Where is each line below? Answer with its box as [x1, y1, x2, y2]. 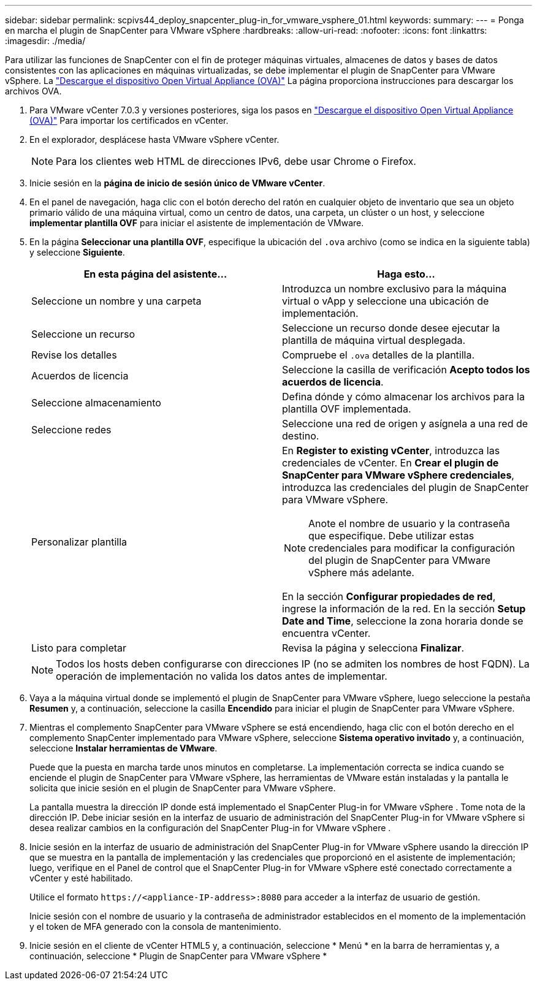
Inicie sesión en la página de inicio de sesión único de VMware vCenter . [29, 178, 326, 188]
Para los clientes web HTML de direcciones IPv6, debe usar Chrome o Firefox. [56, 155, 416, 167]
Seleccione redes [31, 424, 112, 436]
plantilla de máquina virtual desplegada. [282, 334, 466, 346]
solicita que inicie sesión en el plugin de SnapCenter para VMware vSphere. [29, 783, 336, 793]
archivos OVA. [5, 86, 62, 96]
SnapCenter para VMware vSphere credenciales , [282, 469, 514, 481]
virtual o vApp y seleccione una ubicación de [282, 295, 489, 307]
